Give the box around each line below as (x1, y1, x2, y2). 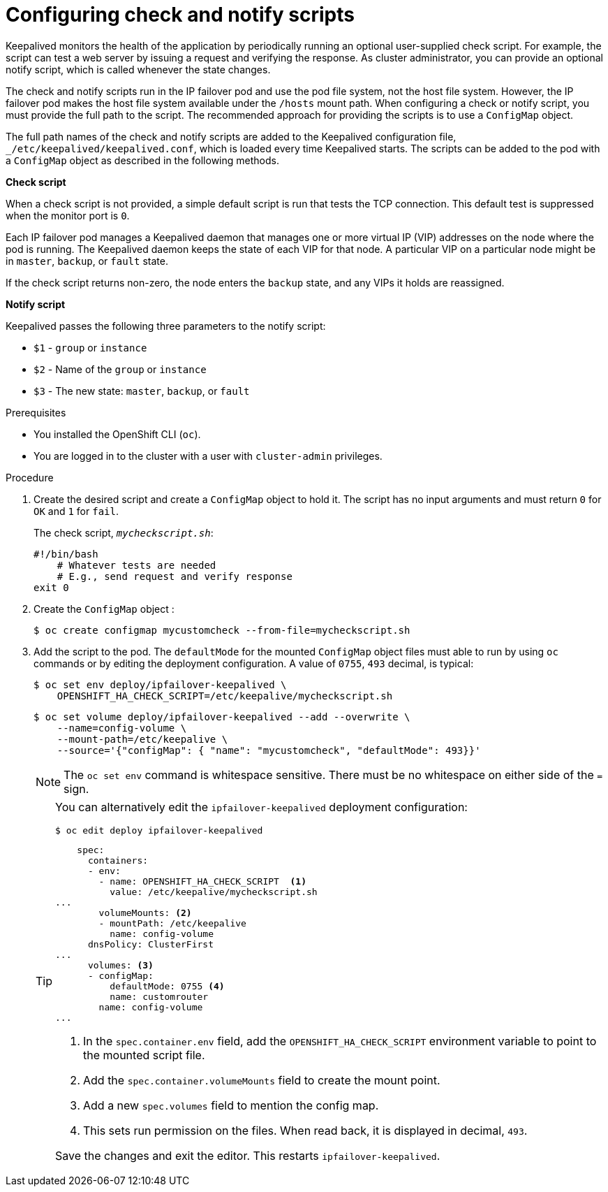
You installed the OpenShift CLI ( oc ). (34, 428, 201, 440)
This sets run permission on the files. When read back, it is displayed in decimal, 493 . (83, 1123, 528, 1138)
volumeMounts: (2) (98, 907, 192, 918)
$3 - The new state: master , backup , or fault (34, 384, 250, 397)
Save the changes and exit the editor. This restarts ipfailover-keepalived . (55, 1148, 440, 1163)
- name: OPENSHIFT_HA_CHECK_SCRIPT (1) (98, 875, 307, 887)
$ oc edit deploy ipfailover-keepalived (55, 824, 263, 836)
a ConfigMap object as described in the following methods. (6, 154, 279, 166)
